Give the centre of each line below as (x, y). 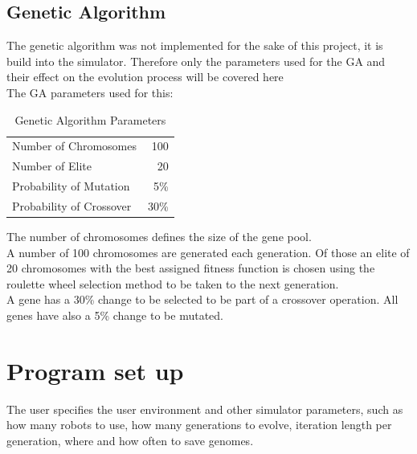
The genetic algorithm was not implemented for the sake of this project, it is (195, 45)
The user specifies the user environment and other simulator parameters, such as (205, 409)
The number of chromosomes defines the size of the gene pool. (159, 237)
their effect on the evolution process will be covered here (145, 77)
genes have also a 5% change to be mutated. (115, 315)
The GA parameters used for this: (90, 92)
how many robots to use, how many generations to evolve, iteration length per (199, 425)
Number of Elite (52, 166)
